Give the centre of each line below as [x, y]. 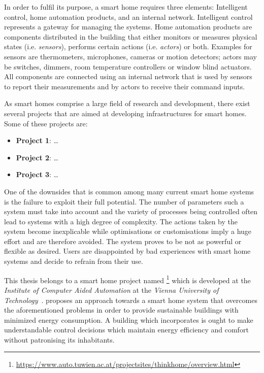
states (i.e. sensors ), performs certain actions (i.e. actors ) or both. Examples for [128, 46]
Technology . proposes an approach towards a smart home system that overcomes [131, 300]
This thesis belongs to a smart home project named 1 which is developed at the [127, 279]
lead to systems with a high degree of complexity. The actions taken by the [121, 221]
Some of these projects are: [46, 123]
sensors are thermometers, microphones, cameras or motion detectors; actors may [130, 56]
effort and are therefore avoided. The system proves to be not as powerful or [123, 241]
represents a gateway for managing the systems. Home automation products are [128, 27]
